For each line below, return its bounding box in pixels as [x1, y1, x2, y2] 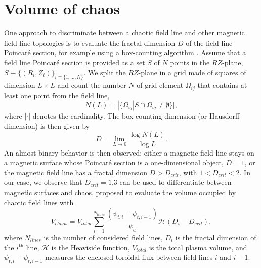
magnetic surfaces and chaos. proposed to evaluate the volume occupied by [4, 186, 236, 197]
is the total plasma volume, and [149, 242, 247, 252]
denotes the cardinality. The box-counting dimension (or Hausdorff [32, 110, 240, 121]
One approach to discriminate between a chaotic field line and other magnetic [4, 27, 245, 38]
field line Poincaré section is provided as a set [4, 57, 145, 67]
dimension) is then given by [4, 120, 90, 131]
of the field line [186, 37, 233, 48]
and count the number [57, 80, 126, 90]
